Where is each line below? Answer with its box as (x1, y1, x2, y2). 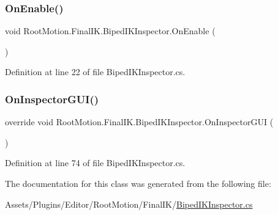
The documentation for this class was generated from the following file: (5, 177, 271, 189)
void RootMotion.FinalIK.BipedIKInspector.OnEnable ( (5, 24, 216, 37)
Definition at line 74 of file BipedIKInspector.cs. (5, 156, 186, 169)
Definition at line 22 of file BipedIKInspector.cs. (5, 65, 186, 78)
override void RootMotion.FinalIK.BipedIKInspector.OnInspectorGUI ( (5, 115, 274, 128)
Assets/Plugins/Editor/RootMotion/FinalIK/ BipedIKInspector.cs (5, 197, 253, 210)
